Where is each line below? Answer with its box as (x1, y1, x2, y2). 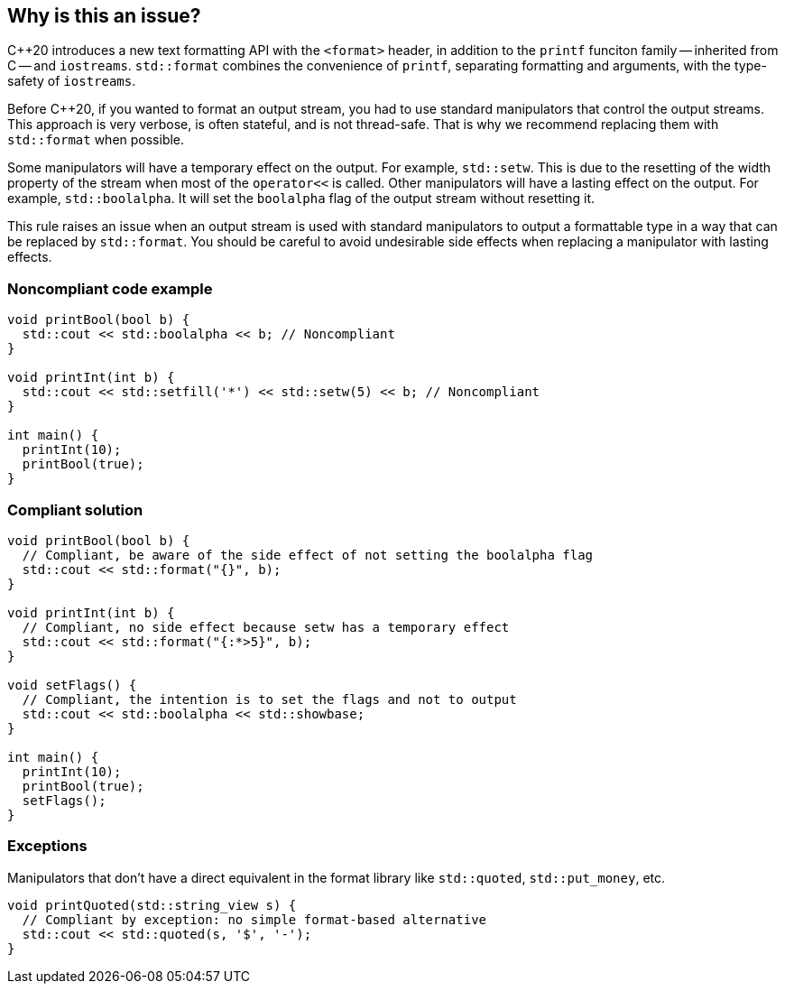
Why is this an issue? (7, 5, 201, 27)
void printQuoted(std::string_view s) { (7, 897, 297, 912)
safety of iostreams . (7, 73, 136, 89)
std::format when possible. (7, 132, 185, 148)
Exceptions (7, 837, 88, 856)
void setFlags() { (7, 677, 137, 692)
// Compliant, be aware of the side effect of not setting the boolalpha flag (22, 547, 594, 562)
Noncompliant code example (7, 279, 213, 298)
